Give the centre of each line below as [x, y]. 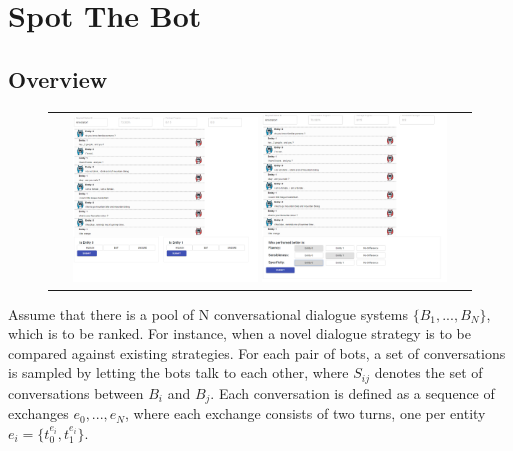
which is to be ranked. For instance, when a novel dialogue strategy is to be [239, 333]
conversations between [76, 392]
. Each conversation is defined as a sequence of [352, 392]
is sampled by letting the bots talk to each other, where [178, 372]
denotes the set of [428, 372]
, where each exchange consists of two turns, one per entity [305, 413]
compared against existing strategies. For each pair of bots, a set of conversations [257, 352]
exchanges [38, 413]
